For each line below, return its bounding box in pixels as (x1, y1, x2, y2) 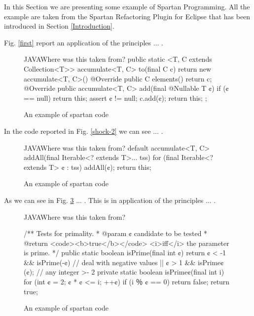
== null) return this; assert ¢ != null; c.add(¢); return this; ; (24, 92, 207, 103)
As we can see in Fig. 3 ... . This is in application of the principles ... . (4, 195, 216, 205)
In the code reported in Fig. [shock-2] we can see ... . (4, 125, 163, 136)
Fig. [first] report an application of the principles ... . (4, 37, 163, 47)
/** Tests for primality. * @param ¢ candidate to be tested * (24, 228, 208, 238)
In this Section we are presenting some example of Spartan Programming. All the (4, 1, 250, 11)
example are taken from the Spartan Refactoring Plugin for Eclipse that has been (4, 11, 251, 21)
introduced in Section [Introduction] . (4, 21, 114, 31)
